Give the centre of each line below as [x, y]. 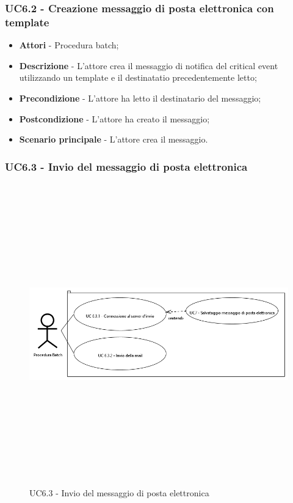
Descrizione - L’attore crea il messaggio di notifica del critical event [149, 65]
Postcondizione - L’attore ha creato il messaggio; [114, 118]
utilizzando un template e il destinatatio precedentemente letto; [138, 77]
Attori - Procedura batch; [69, 45]
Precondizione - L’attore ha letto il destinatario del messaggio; [140, 98]
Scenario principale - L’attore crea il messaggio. [114, 139]
